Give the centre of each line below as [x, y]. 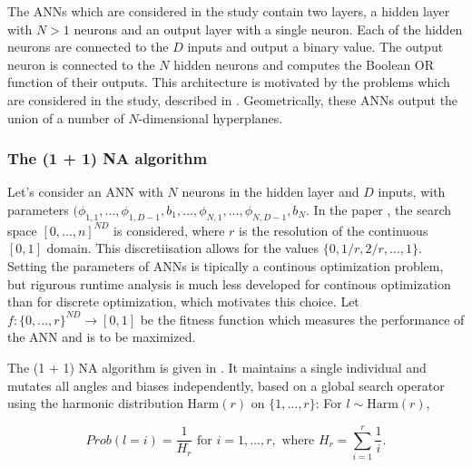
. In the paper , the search [379, 209]
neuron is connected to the [81, 64]
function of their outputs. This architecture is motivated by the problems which [229, 82]
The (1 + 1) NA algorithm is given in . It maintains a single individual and [217, 367]
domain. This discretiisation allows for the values [183, 248]
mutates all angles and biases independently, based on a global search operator [226, 385]
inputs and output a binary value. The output [315, 47]
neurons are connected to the [88, 47]
